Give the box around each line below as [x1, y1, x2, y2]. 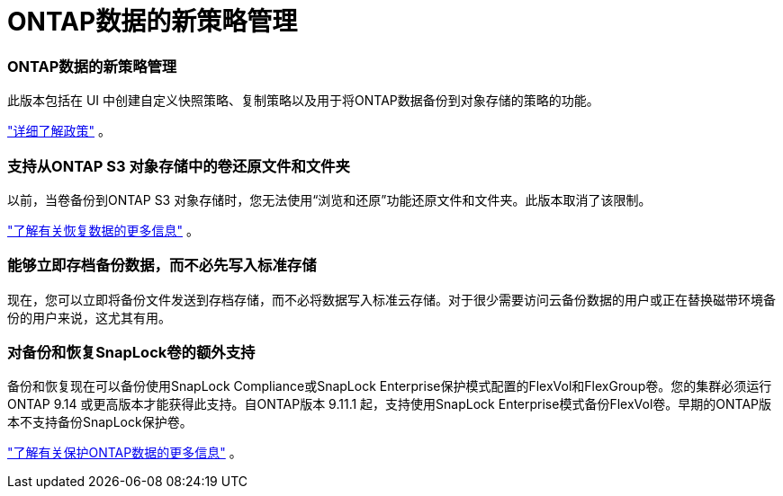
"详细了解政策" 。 [7, 123, 111, 139]
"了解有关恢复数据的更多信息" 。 [7, 222, 199, 238]
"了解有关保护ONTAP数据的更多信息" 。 [7, 445, 242, 461]
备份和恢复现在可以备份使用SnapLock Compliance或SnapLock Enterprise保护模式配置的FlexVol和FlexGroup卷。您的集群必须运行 [7, 378, 772, 394]
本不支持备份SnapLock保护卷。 [7, 414, 193, 430]
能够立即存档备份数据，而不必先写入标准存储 [7, 256, 317, 275]
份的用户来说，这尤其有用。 [7, 309, 171, 325]
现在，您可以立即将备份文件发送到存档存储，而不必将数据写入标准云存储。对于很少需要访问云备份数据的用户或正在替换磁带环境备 [7, 291, 776, 307]
